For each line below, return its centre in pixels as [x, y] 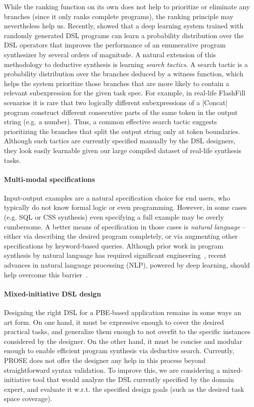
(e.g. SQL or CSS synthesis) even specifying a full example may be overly [114, 217]
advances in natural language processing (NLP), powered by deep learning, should [127, 265]
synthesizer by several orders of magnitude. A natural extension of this [110, 54]
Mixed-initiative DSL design [53, 293]
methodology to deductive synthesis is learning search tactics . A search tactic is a [126, 64]
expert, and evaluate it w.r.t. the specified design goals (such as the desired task [124, 389]
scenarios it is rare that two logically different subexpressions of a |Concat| [116, 102]
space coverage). [28, 398]
